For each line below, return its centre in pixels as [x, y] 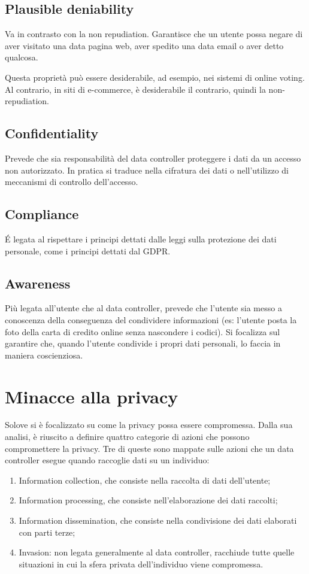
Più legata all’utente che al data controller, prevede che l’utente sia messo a [143, 308]
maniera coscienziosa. [44, 355]
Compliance [42, 214]
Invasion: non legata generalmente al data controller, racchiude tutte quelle [157, 552]
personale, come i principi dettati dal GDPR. [88, 250]
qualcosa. [22, 57]
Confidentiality [52, 133]
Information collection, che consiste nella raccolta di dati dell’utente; [145, 480]
